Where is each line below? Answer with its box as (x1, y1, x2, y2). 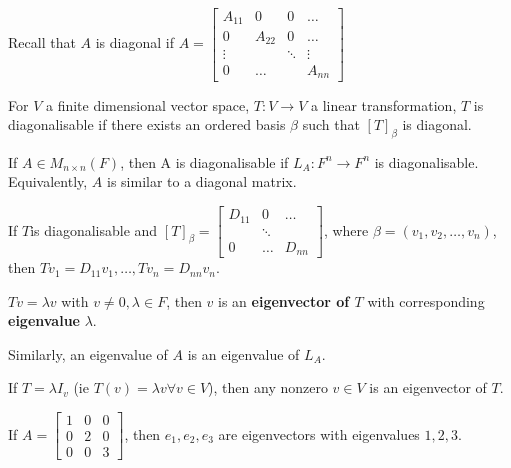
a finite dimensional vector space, (45, 94, 250, 115)
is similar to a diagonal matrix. (107, 171, 297, 192)
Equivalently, (8, 171, 88, 192)
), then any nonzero (208, 377, 328, 398)
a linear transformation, (310, 94, 457, 115)
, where (323, 219, 369, 240)
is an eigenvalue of (187, 343, 300, 364)
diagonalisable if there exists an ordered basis (8, 114, 286, 135)
